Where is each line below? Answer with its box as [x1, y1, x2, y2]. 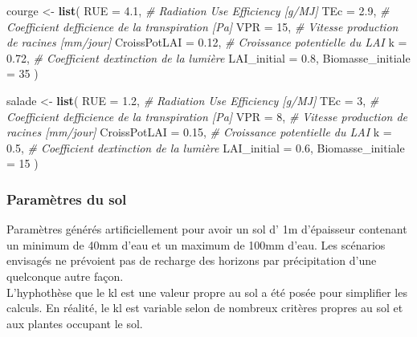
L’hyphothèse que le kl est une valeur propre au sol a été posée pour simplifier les [6, 283, 407, 300]
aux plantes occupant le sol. [6, 315, 143, 331]
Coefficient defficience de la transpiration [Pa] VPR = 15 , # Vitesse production [6, 18, 399, 35]
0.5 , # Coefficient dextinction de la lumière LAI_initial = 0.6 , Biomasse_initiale [6, 139, 405, 156]
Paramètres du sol [6, 189, 127, 209]
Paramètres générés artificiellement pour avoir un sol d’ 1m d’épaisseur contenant [6, 221, 407, 238]
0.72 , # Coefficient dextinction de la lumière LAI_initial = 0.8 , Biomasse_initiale [6, 49, 411, 66]
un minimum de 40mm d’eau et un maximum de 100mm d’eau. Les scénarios [6, 236, 386, 253]
